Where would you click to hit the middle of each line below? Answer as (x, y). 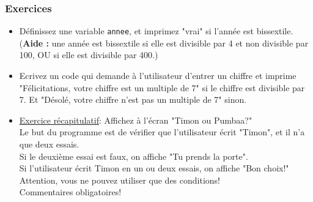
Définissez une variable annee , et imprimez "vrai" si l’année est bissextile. (156, 31)
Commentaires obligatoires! (70, 192)
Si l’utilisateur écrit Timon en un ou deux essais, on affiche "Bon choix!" (154, 168)
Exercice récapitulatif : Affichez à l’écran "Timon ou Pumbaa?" (136, 120)
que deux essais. (49, 144)
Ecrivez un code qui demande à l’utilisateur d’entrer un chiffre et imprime (158, 76)
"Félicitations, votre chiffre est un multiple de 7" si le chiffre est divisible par (162, 87)
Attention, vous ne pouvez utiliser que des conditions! (120, 180)
